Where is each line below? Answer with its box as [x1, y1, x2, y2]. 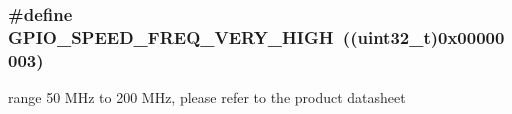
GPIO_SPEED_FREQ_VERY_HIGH [8, 24, 334, 49]
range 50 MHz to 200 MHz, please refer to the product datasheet [8, 87, 406, 108]
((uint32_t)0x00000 [342, 24, 505, 49]
